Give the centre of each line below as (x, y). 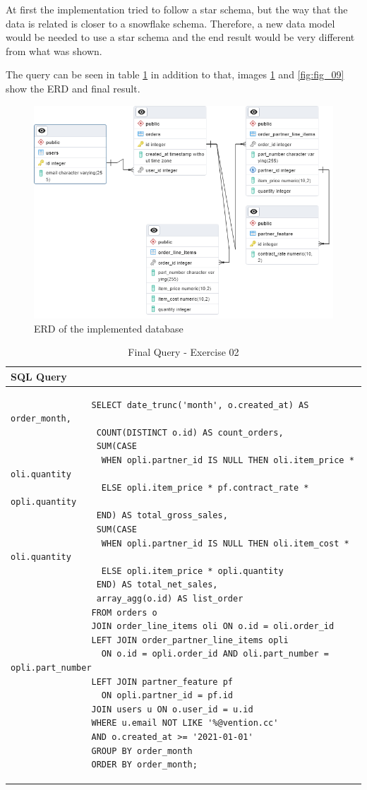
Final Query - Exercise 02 (183, 352)
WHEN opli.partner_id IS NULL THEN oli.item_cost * (225, 543)
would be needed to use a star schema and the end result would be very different (180, 37)
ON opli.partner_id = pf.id (167, 696)
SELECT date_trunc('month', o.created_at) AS (200, 405)
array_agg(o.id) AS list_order (170, 599)
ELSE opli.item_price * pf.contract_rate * (205, 488)
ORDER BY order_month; (144, 765)
